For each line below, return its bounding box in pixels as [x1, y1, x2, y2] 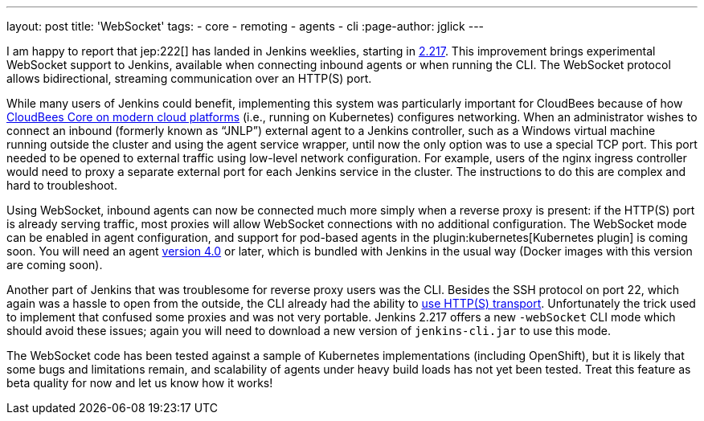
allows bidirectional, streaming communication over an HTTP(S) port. [6, 72, 372, 85]
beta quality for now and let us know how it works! [6, 376, 273, 390]
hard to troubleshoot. [6, 178, 117, 192]
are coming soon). [6, 258, 103, 272]
